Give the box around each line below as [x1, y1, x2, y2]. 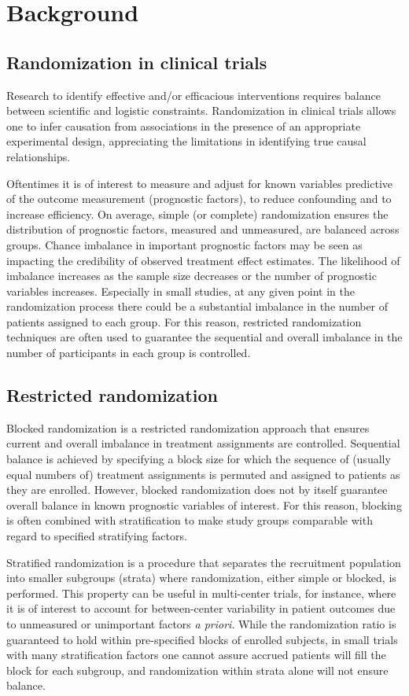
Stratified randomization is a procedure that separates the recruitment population [6, 554, 401, 570]
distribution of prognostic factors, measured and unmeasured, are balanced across [6, 221, 400, 238]
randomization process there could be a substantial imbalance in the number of [6, 298, 389, 315]
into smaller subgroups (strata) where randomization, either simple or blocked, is [6, 569, 396, 586]
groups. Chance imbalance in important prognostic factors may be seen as [6, 236, 363, 252]
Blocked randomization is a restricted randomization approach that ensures [6, 419, 370, 436]
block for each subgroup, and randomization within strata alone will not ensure [6, 661, 389, 678]
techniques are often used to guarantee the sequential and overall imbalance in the [6, 329, 403, 345]
